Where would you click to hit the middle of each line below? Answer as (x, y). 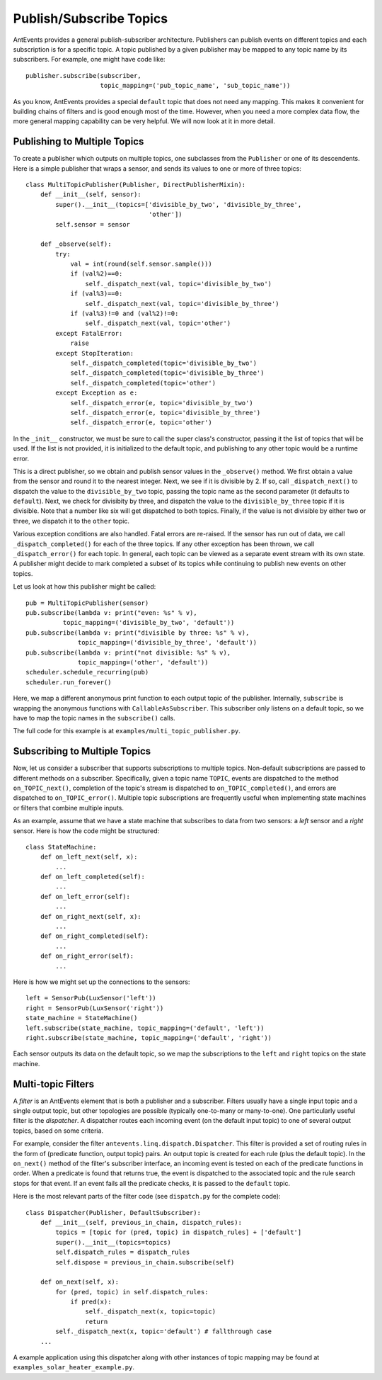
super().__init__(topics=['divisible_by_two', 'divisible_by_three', (179, 204)
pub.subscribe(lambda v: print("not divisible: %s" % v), (128, 652)
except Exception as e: (97, 393)
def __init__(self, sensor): (91, 194)
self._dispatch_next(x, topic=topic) (150, 1312)
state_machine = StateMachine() (82, 1018)
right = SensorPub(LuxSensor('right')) (95, 1008)
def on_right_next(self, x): (91, 916)
